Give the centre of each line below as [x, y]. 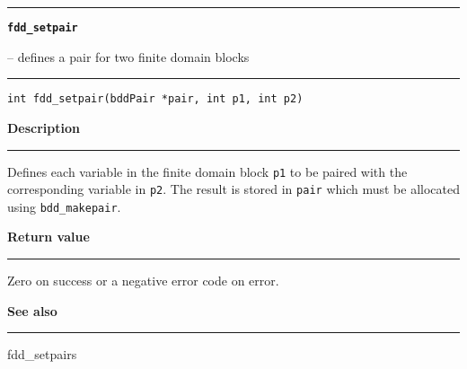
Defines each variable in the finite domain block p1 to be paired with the [207, 171]
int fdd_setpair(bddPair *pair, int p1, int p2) [155, 99]
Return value [48, 237]
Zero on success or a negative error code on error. [143, 281]
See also [32, 310]
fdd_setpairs [42, 354]
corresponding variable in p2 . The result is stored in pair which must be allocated [234, 189]
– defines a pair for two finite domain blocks [128, 56]
